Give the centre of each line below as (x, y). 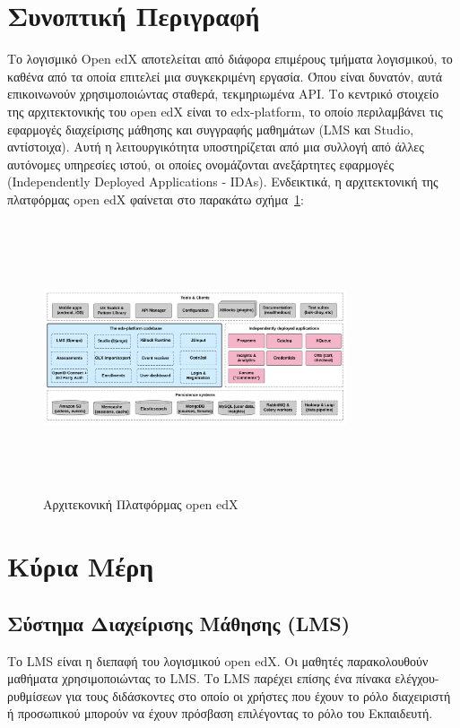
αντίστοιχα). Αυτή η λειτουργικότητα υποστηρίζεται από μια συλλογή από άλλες (216, 147)
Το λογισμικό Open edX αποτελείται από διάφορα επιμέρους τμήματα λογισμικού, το (230, 59)
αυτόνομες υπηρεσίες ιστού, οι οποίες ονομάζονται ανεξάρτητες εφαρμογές (200, 164)
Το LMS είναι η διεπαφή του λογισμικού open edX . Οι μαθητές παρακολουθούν (218, 660)
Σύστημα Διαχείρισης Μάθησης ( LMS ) (179, 623)
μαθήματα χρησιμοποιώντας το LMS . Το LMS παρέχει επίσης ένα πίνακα (199, 678)
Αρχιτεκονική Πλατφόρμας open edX (141, 504)
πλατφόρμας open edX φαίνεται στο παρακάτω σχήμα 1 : (156, 199)
